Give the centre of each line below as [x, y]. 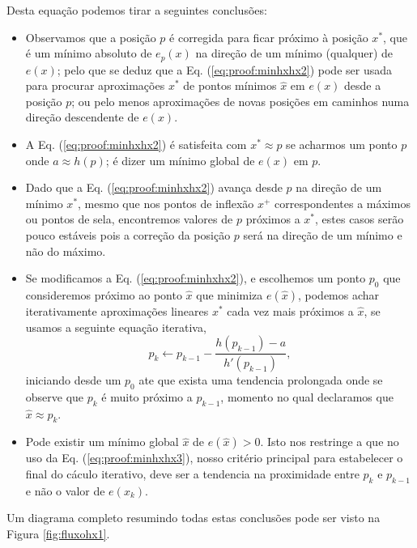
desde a [363, 85]
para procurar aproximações [95, 85]
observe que [55, 396]
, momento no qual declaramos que [307, 396]
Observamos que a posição [91, 37]
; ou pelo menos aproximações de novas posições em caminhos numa [240, 101]
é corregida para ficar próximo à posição [269, 37]
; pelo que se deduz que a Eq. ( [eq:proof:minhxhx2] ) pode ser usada [224, 69]
